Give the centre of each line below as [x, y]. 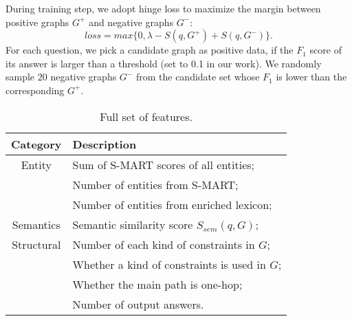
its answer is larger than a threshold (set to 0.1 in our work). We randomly [164, 63]
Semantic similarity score [133, 224]
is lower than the [311, 77]
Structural [36, 244]
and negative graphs [131, 22]
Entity [36, 164]
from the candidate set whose [198, 77]
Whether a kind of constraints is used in [169, 264]
